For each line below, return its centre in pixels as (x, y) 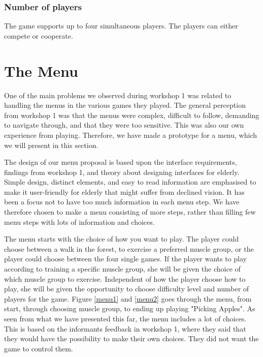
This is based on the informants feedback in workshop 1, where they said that (125, 328)
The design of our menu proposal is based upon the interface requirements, (121, 162)
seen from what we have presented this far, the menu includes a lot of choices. (125, 318)
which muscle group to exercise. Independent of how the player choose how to (125, 278)
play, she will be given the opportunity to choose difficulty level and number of (127, 289)
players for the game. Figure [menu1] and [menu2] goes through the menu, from (128, 298)
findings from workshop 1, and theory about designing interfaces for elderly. (122, 172)
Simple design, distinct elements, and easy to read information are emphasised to (130, 182)
